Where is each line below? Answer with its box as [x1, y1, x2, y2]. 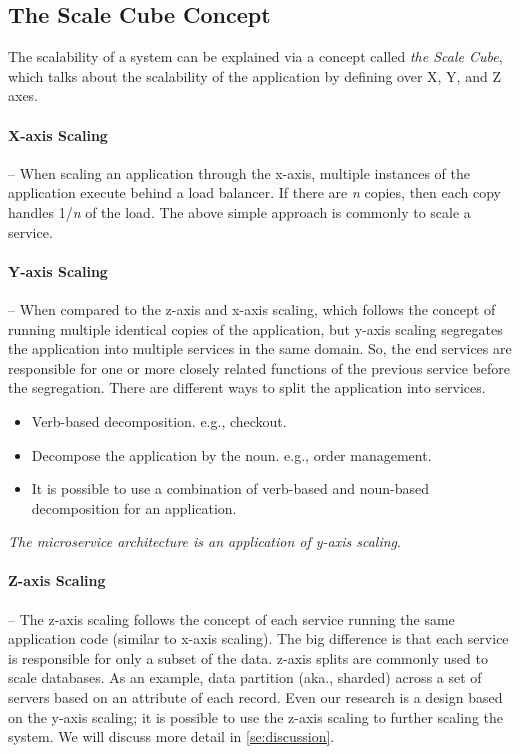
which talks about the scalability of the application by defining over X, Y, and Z [8, 65, 501, 86]
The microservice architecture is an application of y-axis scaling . [8, 531, 401, 552]
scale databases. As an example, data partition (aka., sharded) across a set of [8, 667, 482, 688]
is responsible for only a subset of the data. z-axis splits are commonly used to [8, 647, 488, 668]
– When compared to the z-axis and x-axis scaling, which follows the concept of [8, 298, 496, 319]
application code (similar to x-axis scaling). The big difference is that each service [8, 628, 509, 649]
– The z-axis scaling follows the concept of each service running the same [8, 608, 455, 629]
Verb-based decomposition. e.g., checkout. [31, 410, 287, 431]
